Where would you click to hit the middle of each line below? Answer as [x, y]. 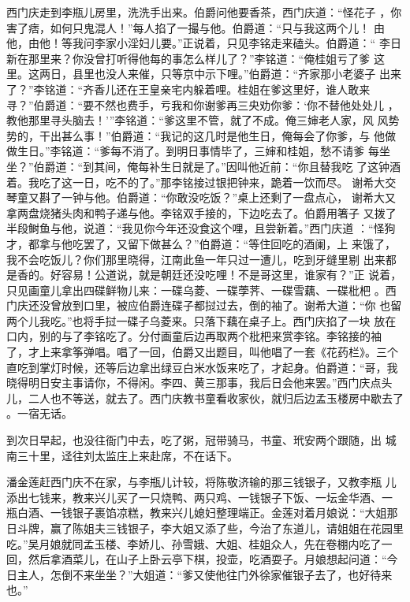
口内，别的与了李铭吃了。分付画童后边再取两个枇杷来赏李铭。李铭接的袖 [194, 336]
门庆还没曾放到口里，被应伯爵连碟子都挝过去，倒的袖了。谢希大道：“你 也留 [204, 305]
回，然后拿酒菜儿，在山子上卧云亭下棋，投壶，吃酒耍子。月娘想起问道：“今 [202, 559]
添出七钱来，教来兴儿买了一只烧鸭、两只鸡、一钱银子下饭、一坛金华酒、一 [199, 497]
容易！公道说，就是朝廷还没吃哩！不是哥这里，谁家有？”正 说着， [231, 275]
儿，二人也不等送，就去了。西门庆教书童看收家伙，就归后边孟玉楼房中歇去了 [205, 398]
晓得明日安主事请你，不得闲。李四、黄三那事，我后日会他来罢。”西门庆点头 [199, 383]
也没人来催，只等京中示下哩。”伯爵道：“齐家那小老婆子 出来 [248, 74]
